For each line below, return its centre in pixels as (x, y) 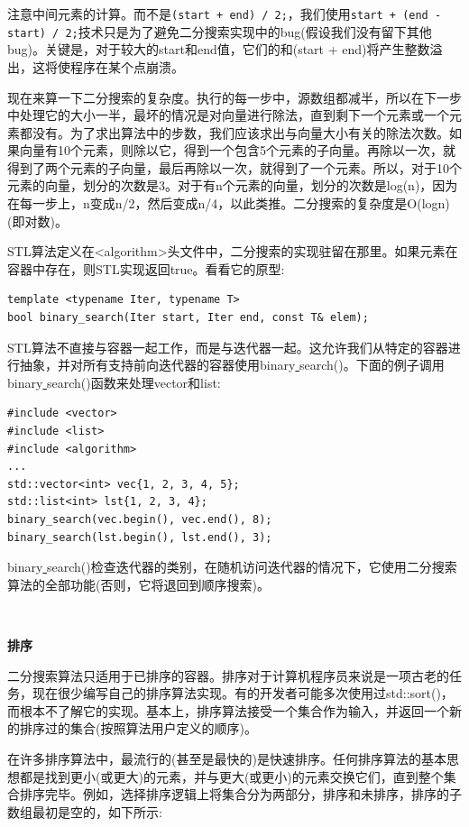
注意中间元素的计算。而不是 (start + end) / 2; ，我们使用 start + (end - (225, 14)
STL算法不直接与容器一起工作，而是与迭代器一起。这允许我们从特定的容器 (228, 347)
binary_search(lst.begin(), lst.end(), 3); (140, 537)
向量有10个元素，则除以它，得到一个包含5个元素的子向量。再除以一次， (231, 150)
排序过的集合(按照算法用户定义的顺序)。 (138, 728)
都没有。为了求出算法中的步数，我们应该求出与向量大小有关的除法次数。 (234, 132)
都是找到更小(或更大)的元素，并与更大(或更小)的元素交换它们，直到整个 (231, 776)
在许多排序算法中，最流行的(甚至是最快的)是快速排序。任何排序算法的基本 (227, 758)
